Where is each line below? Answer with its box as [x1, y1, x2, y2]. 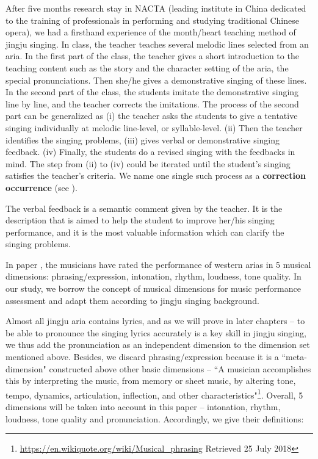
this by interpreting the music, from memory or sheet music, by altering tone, [5, 374, 296, 387]
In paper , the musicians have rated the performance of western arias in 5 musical [5, 258, 311, 270]
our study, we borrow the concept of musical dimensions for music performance [5, 282, 301, 295]
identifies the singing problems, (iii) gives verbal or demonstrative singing [5, 133, 280, 146]
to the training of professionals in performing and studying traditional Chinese [5, 13, 299, 26]
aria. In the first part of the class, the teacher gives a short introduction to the [5, 49, 299, 62]
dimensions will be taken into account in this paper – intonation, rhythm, [5, 400, 281, 413]
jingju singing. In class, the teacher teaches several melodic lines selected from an [5, 37, 309, 50]
